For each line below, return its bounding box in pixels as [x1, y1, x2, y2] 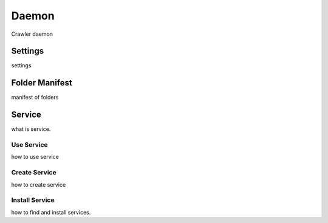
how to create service [11, 181, 66, 188]
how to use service [11, 153, 59, 161]
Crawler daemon [11, 30, 53, 38]
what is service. [11, 125, 51, 133]
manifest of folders [11, 94, 59, 101]
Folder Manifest [11, 78, 72, 88]
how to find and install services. [11, 208, 91, 216]
